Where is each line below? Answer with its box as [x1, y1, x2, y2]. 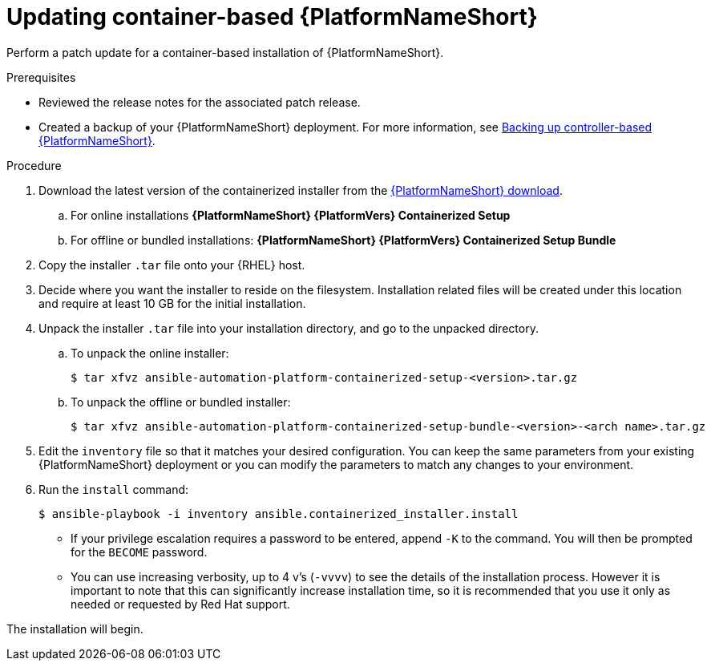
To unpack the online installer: [71, 346, 229, 360]
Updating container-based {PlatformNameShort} [6, 3, 538, 30]
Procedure [6, 158, 62, 172]
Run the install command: [38, 482, 189, 496]
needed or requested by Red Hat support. [71, 596, 290, 611]
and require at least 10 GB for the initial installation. [38, 296, 306, 310]
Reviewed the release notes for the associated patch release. [38, 95, 361, 109]
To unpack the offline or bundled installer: [71, 394, 291, 409]
